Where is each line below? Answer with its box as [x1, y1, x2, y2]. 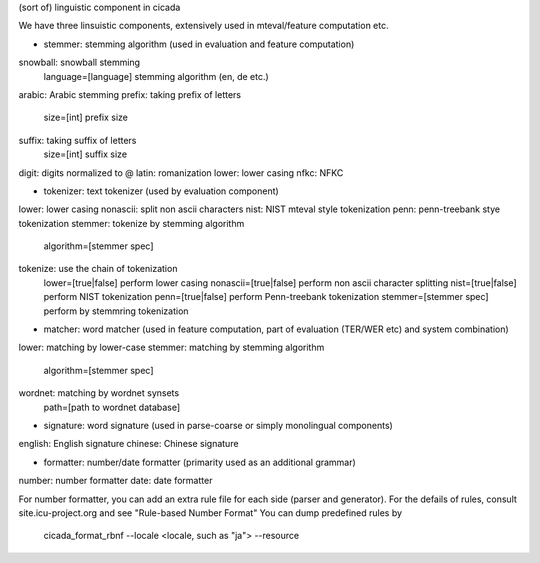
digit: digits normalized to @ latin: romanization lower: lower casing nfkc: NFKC [18, 166, 344, 179]
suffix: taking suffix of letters [18, 134, 137, 146]
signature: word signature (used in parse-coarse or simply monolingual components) [43, 419, 394, 431]
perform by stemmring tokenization [43, 305, 189, 317]
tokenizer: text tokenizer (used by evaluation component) [43, 185, 279, 197]
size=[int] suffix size [43, 148, 128, 160]
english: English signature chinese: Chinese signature [18, 438, 239, 450]
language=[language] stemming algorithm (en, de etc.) [43, 70, 269, 82]
